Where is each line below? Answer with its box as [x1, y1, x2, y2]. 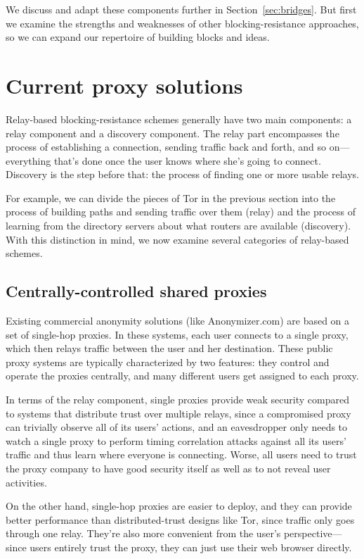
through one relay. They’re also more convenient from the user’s [6, 526, 281, 541]
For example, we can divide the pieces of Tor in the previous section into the [6, 190, 336, 205]
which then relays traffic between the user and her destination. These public [6, 341, 333, 356]
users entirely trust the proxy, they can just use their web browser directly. [30, 539, 352, 554]
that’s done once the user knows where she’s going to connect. [53, 153, 321, 168]
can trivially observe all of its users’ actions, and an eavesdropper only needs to [6, 420, 348, 434]
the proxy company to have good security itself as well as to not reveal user [6, 460, 331, 475]
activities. [6, 475, 47, 489]
